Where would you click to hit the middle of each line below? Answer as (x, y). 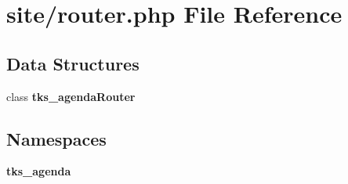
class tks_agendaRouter (71, 96)
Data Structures (73, 63)
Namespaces (56, 138)
